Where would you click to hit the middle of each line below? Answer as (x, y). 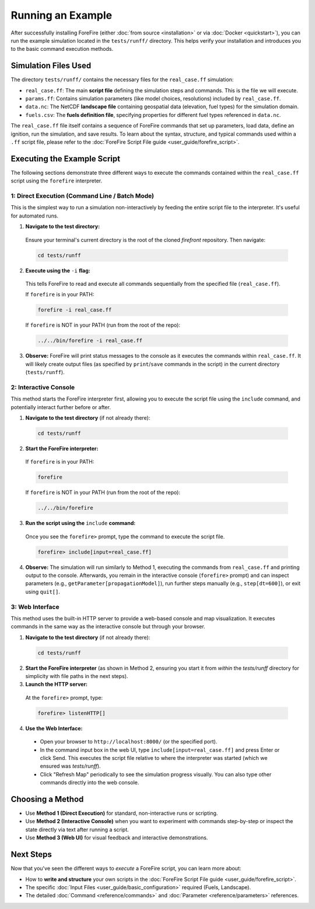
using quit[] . (43, 592)
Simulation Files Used (51, 66)
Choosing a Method (47, 799)
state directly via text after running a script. (77, 829)
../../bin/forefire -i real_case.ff (90, 341)
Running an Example (62, 15)
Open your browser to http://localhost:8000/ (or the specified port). (129, 742)
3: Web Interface (35, 607)
